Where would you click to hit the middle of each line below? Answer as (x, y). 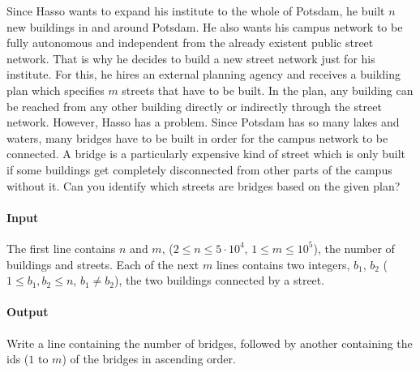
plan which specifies (56, 90)
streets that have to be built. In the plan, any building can (268, 90)
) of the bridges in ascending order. (149, 359)
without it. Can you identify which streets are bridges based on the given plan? (204, 185)
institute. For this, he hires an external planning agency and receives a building (204, 74)
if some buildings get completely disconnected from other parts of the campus (199, 169)
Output (28, 312)
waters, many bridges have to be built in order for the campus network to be (197, 137)
